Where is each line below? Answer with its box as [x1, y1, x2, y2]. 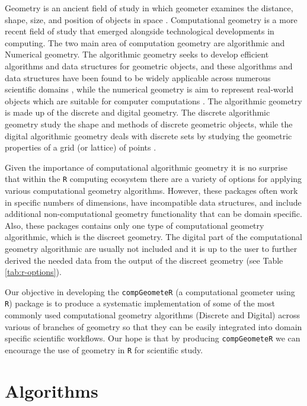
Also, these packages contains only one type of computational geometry [5, 219, 264, 231]
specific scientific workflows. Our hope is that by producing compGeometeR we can [5, 332, 300, 344]
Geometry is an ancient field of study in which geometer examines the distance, [5, 2, 293, 14]
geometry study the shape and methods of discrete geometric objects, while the [5, 117, 293, 130]
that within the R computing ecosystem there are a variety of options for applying [5, 172, 302, 185]
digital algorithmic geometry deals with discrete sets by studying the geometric [5, 129, 292, 142]
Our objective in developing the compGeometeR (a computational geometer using [5, 285, 295, 298]
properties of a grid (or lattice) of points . [5, 141, 156, 154]
